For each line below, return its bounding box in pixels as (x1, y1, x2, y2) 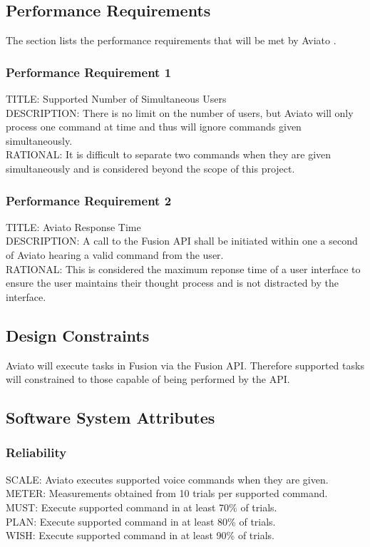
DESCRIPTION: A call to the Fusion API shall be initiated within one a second (6, 233, 358, 248)
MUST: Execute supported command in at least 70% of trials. (6, 499, 277, 514)
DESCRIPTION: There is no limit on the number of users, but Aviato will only (6, 105, 354, 120)
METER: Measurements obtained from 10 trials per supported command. (6, 486, 328, 501)
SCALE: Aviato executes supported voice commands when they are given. (6, 471, 329, 486)
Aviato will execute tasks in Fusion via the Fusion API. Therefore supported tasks (6, 357, 364, 372)
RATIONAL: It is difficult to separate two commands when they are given (6, 147, 332, 162)
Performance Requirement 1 (6, 63, 172, 81)
